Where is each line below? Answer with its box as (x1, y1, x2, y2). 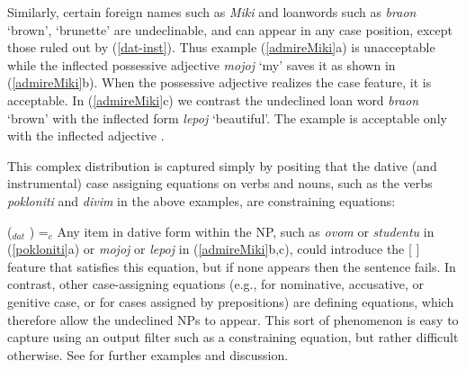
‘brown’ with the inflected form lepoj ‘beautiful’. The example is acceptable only (7, 108, 447, 127)
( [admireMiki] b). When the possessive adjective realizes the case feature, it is (7, 73, 432, 92)
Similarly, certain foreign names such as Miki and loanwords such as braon (7, 3, 417, 21)
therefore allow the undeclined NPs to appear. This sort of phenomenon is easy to (7, 310, 459, 329)
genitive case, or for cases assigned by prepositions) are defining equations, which (7, 292, 454, 311)
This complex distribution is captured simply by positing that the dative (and (7, 156, 437, 175)
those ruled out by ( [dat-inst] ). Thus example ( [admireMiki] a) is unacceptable (7, 38, 435, 57)
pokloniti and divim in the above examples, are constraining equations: (7, 191, 396, 210)
